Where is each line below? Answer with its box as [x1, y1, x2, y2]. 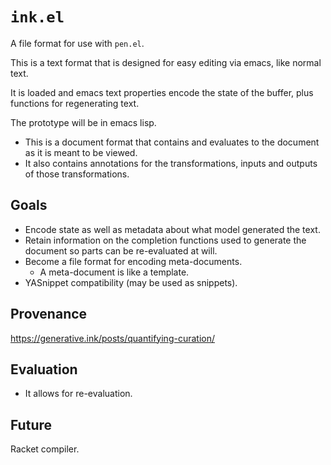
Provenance [10, 306, 88, 323]
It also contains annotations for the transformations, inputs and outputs [24, 157, 318, 169]
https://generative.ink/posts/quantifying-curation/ [10, 332, 216, 344]
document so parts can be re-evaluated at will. [24, 244, 218, 257]
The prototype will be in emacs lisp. [10, 116, 157, 128]
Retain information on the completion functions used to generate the [24, 234, 307, 246]
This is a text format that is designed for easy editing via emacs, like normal [10, 56, 322, 68]
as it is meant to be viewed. [24, 146, 138, 158]
